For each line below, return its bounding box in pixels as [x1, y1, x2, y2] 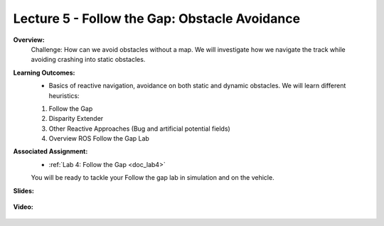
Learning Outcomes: [13, 68, 75, 77]
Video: [13, 203, 33, 211]
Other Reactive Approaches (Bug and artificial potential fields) [48, 124, 230, 133]
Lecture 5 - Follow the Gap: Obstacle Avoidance [13, 11, 301, 26]
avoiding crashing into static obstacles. [31, 55, 146, 64]
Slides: [13, 186, 35, 195]
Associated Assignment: [13, 147, 88, 156]
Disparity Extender [48, 114, 104, 123]
